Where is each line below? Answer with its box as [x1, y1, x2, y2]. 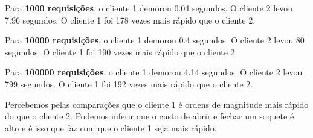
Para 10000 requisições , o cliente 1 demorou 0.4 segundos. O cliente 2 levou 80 [5, 34, 305, 46]
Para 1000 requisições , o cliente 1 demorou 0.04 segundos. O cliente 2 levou [5, 2, 293, 14]
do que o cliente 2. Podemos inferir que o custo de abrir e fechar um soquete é [5, 110, 294, 122]
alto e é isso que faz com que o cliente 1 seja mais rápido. [5, 121, 217, 134]
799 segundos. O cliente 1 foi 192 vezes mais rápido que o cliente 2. [5, 77, 253, 90]
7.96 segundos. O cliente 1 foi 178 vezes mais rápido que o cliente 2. [5, 13, 256, 26]
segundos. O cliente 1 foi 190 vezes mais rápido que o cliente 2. [5, 45, 237, 58]
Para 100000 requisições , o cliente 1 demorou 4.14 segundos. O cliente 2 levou [5, 66, 303, 78]
